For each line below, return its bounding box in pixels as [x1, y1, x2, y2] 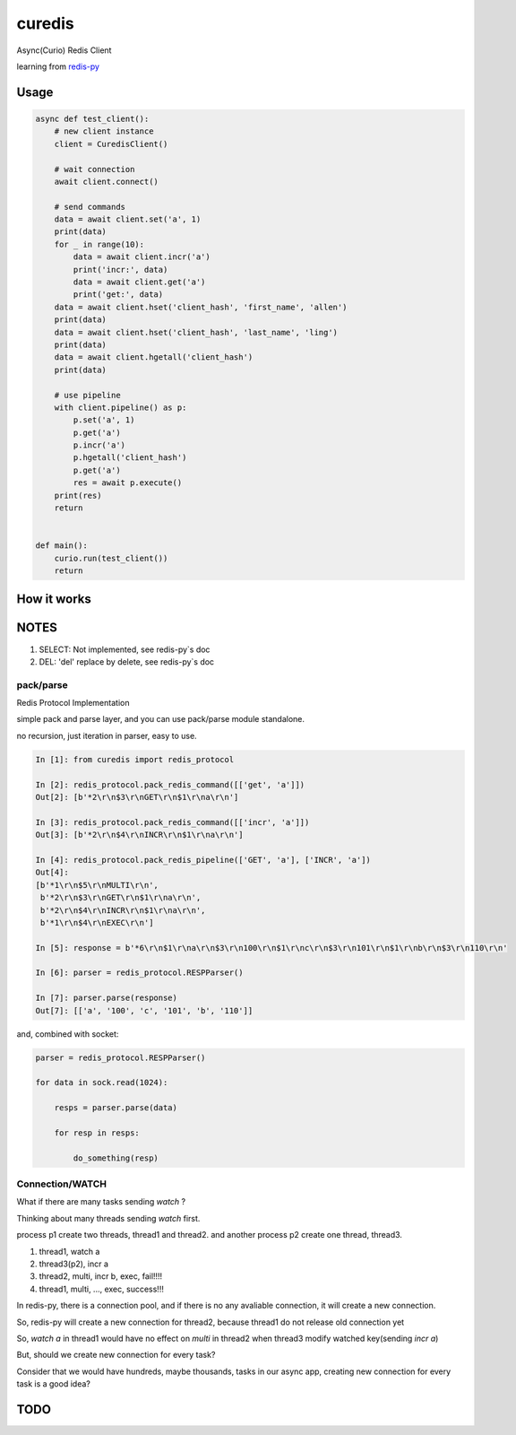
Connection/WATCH [16, 1178, 107, 1190]
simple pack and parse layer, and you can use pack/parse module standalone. [16, 714, 305, 725]
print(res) [54, 490, 102, 500]
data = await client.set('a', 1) [54, 214, 202, 224]
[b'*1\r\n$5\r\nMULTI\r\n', [35, 880, 159, 890]
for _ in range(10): [54, 239, 145, 249]
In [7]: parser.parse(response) [35, 993, 178, 1004]
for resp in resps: [54, 1127, 141, 1138]
